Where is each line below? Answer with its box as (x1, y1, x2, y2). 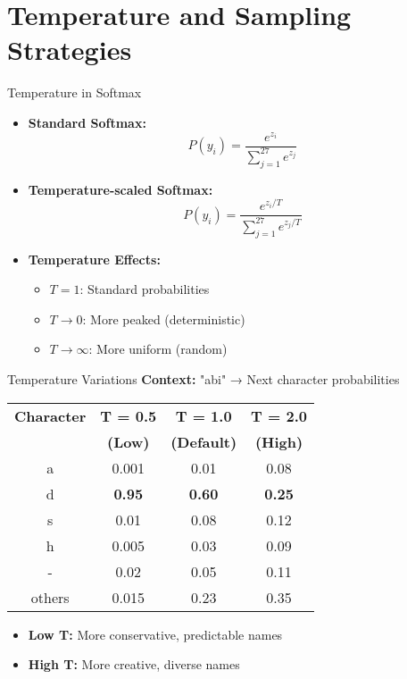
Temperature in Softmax (7, 83, 142, 102)
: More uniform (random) (88, 339, 228, 358)
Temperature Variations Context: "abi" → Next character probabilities (7, 370, 400, 389)
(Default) (170, 431, 237, 452)
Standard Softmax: (28, 113, 146, 131)
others (30, 586, 70, 608)
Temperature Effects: (28, 249, 161, 268)
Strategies (7, 31, 132, 68)
